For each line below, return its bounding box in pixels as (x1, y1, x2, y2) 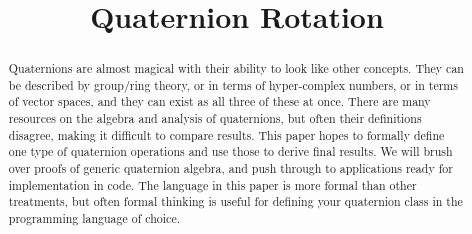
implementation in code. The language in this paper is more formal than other (8, 176, 417, 193)
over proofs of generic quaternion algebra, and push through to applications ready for (8, 160, 453, 177)
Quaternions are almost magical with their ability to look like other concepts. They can (8, 60, 464, 77)
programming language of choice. (8, 210, 180, 227)
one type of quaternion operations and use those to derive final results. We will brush (8, 143, 453, 160)
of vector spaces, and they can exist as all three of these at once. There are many (8, 93, 431, 110)
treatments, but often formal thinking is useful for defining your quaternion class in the (8, 193, 463, 210)
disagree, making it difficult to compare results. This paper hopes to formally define (8, 126, 445, 143)
